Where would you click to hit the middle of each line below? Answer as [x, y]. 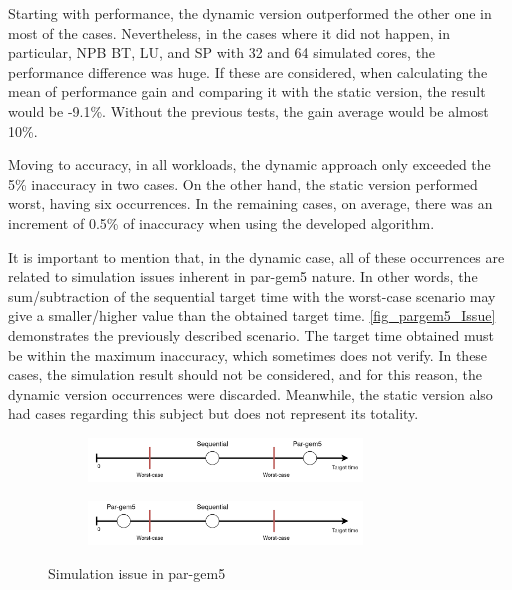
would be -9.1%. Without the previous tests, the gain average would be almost [248, 110]
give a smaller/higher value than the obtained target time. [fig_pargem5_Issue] [252, 315]
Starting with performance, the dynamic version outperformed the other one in [250, 13]
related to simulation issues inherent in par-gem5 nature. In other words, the [243, 276]
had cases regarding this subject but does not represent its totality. [213, 413]
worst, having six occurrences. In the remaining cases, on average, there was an [250, 203]
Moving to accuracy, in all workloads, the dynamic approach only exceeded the [249, 164]
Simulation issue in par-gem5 [137, 572]
